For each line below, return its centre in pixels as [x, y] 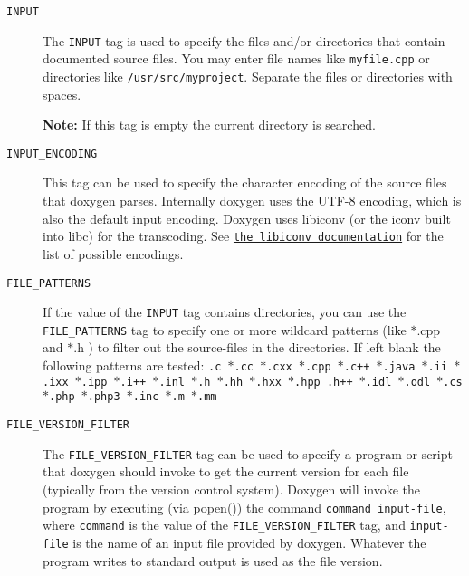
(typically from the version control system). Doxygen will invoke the [232, 489]
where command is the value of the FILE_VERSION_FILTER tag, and [224, 525]
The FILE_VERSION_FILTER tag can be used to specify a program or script [248, 453]
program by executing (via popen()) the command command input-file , [244, 507]
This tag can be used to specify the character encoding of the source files [245, 182]
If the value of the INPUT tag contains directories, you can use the [225, 312]
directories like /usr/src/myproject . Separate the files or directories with [248, 76]
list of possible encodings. [113, 253]
